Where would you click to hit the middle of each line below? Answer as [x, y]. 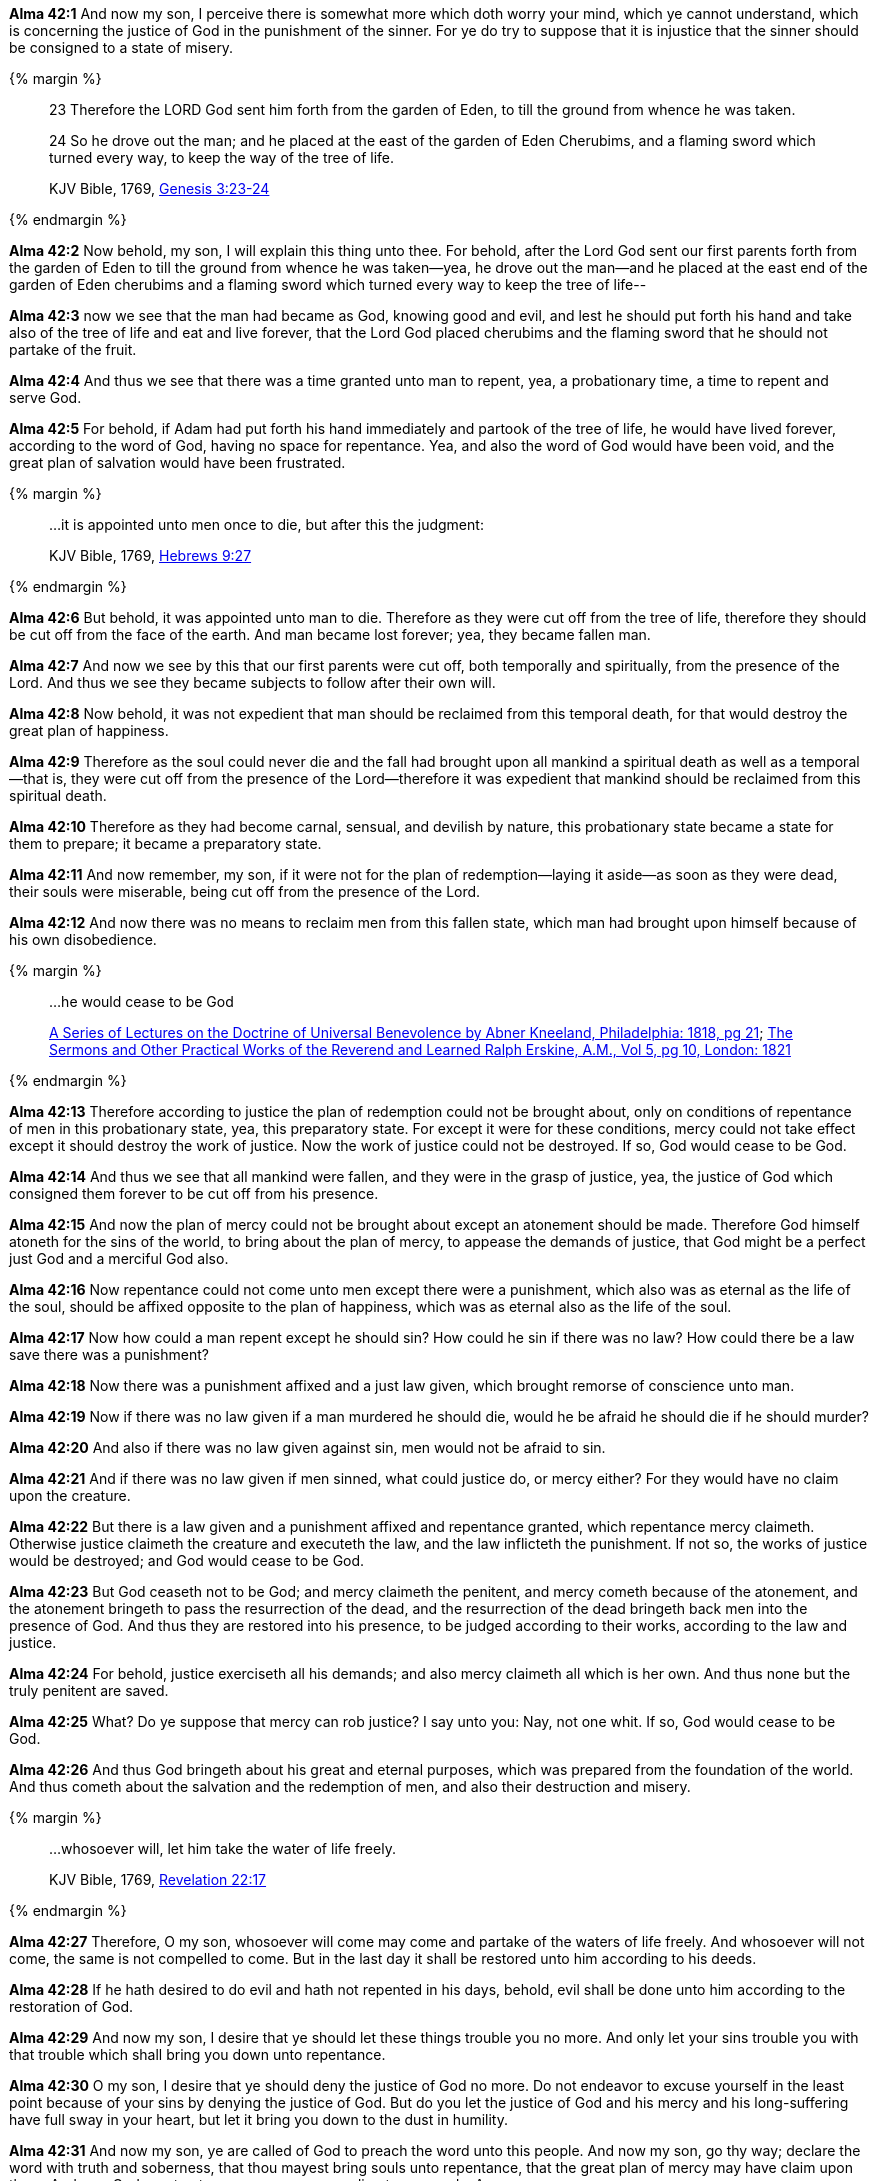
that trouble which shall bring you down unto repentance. [197, 2054]
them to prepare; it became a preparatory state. [165, 843]
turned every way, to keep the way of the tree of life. [222, 157]
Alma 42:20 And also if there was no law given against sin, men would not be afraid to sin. [307, 1447]
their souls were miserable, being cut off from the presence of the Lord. [245, 891]
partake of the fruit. [73, 349]
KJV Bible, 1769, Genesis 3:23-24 [159, 188]
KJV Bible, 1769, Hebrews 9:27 [150, 555]
